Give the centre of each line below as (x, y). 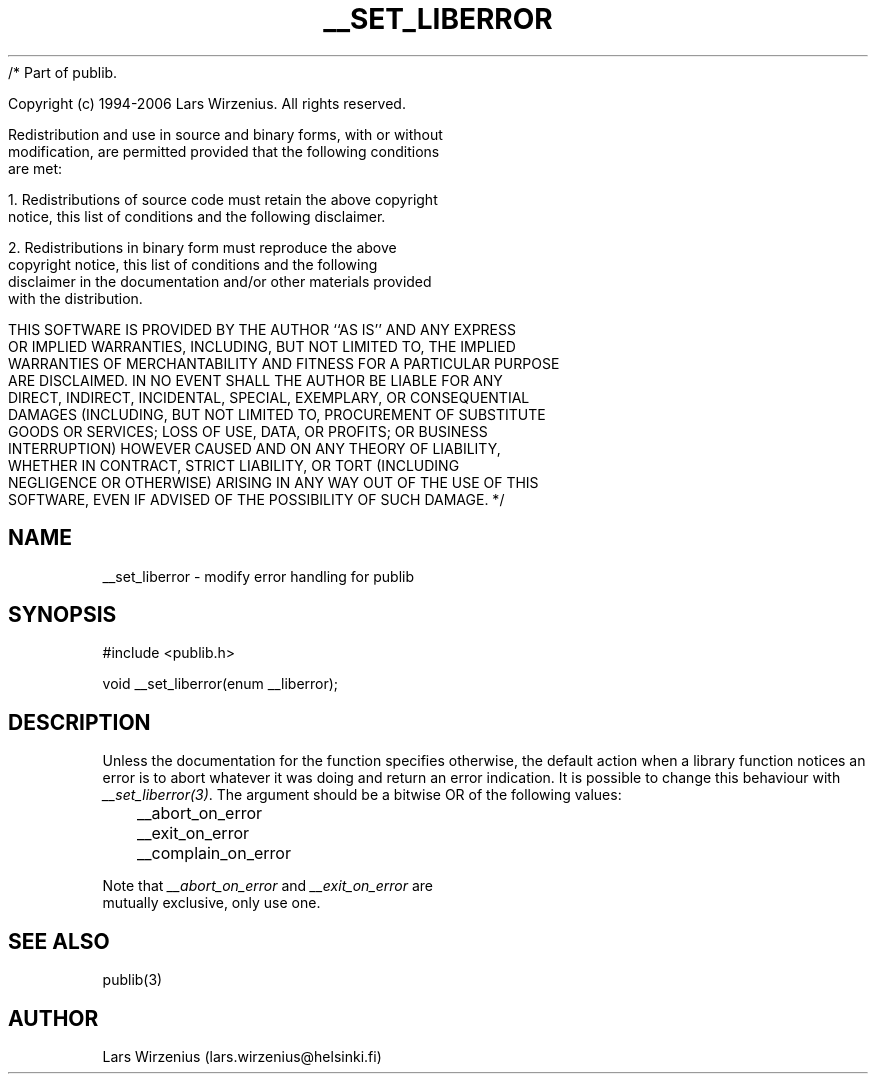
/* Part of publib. (63, 72)
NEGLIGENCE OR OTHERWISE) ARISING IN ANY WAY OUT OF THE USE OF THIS (273, 482)
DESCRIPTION (79, 722)
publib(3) (132, 980)
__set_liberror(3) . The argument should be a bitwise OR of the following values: (362, 795)
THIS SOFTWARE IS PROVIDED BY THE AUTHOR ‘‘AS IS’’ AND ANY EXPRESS (262, 329)
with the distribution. (75, 298)
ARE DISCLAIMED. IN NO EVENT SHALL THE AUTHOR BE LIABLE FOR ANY (255, 380)
